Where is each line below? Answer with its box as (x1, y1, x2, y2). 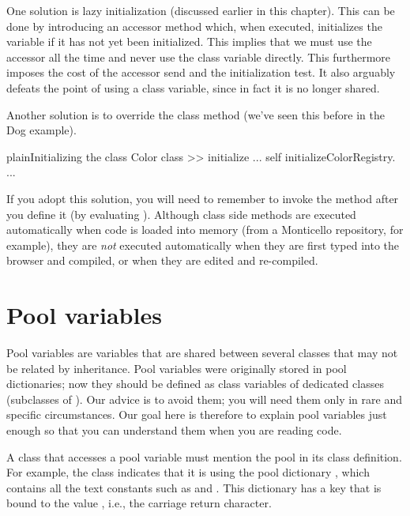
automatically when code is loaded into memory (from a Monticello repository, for (6, 221, 404, 238)
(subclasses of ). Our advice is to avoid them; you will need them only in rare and (6, 390, 402, 407)
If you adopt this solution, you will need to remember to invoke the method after (6, 190, 399, 206)
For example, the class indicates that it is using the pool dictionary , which (6, 464, 370, 480)
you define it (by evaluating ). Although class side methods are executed (6, 205, 356, 222)
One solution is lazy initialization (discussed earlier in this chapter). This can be (6, 2, 395, 18)
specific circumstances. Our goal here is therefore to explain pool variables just (6, 406, 387, 423)
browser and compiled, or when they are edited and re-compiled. (6, 252, 318, 269)
